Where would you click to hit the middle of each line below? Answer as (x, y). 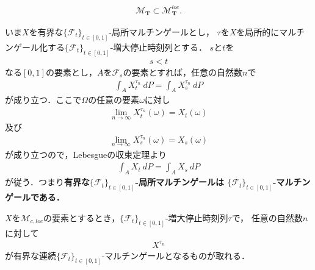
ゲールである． (35, 197)
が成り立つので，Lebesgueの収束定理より (86, 154)
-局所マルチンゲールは (179, 182)
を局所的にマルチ (271, 31)
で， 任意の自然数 (267, 217)
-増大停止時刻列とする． (158, 47)
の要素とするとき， (82, 217)
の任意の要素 (114, 100)
